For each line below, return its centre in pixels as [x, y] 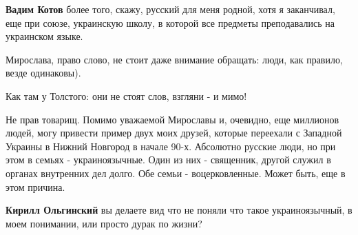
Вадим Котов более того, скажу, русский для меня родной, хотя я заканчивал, [170, 9]
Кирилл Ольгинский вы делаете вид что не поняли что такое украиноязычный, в [179, 210]
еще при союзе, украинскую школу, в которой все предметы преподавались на [170, 22]
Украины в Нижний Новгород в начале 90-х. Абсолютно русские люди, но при [171, 146]
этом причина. [35, 186]
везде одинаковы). [43, 73]
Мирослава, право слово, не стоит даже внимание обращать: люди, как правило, [174, 59]
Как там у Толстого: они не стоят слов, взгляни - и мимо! [126, 95]
